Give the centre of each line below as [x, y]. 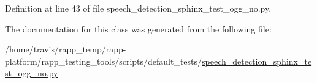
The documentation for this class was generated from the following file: [138, 28]
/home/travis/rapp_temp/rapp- [66, 49]
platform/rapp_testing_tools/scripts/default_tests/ [104, 61]
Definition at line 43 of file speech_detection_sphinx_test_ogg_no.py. [138, 8]
